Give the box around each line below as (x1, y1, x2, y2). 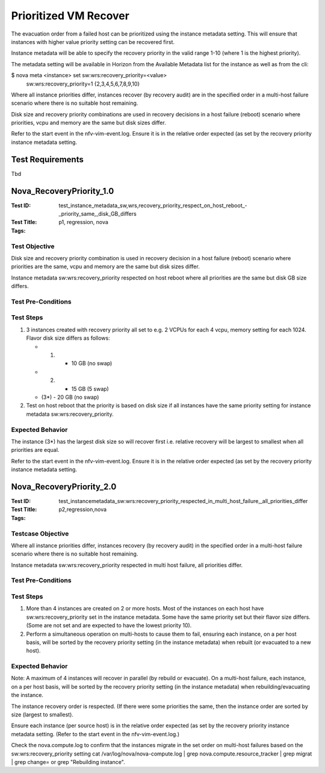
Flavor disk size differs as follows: (26, 334, 111, 342)
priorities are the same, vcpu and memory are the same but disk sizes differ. (11, 263, 200, 271)
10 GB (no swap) (71, 360, 113, 367)
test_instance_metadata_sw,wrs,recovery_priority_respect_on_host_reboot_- (58, 202, 248, 209)
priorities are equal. (11, 446, 60, 454)
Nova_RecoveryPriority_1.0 (11, 186, 114, 196)
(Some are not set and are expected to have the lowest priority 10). (26, 622, 192, 629)
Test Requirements (11, 154, 84, 164)
